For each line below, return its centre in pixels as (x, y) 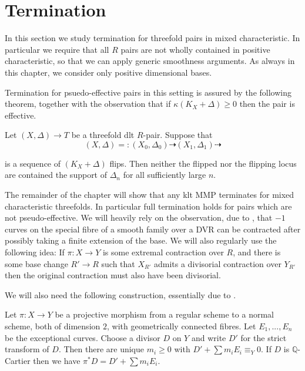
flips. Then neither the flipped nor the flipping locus (203, 163)
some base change (36, 263)
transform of (27, 349)
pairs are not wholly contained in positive (195, 49)
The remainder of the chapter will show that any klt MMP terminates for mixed (150, 195)
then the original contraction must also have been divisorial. (113, 275)
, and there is (257, 252)
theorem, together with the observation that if (88, 104)
